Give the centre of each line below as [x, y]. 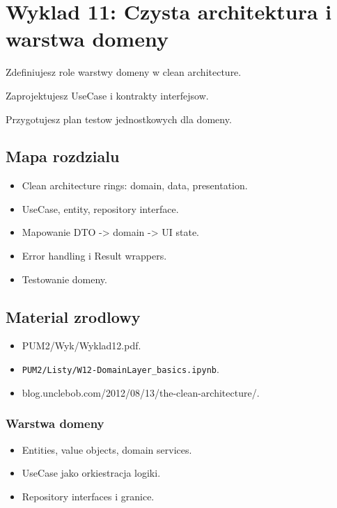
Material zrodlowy [73, 316]
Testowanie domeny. [64, 279]
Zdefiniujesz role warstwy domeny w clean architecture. [124, 72]
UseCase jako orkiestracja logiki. [91, 473]
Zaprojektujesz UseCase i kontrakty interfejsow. [107, 95]
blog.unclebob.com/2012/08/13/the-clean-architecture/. [141, 392]
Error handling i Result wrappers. [94, 256]
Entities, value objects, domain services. [107, 449]
